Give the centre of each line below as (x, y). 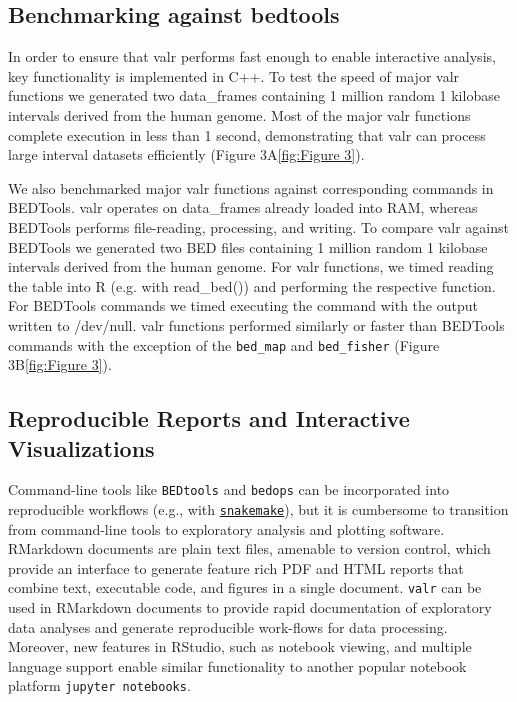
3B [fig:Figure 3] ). (60, 364)
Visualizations (81, 447)
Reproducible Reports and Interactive (209, 418)
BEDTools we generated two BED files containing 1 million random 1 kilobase (248, 246)
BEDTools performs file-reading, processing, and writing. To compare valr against (258, 226)
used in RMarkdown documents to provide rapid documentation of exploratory (250, 607)
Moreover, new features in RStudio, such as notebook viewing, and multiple (240, 646)
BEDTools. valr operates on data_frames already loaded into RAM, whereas (243, 207)
